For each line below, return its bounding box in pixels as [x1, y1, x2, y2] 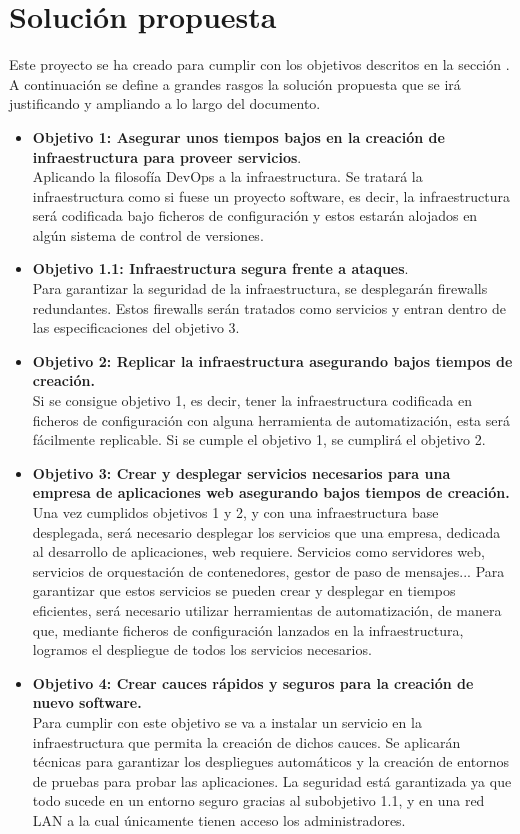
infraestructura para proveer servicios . [32, 146, 302, 167]
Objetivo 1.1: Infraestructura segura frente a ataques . [32, 258, 409, 279]
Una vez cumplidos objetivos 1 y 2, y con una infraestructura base [32, 502, 439, 522]
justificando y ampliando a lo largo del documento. [9, 93, 321, 114]
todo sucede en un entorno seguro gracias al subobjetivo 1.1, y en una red [32, 790, 485, 811]
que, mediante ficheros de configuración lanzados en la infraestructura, [32, 619, 464, 640]
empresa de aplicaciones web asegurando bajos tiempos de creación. [32, 482, 510, 503]
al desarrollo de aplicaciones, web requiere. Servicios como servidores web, [32, 541, 485, 562]
